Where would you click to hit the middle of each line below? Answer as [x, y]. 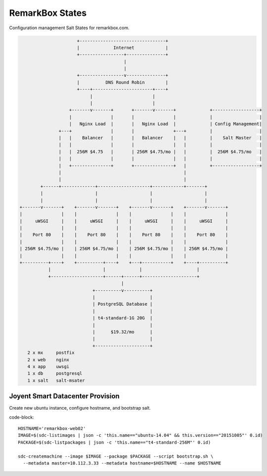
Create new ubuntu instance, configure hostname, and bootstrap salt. [80, 408]
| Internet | [123, 48]
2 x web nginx [48, 360]
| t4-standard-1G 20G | [122, 318]
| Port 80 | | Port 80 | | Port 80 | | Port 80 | [124, 235]
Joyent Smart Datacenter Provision [64, 396]
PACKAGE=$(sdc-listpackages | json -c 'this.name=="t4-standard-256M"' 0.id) [114, 442]
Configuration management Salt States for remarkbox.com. [69, 28]
